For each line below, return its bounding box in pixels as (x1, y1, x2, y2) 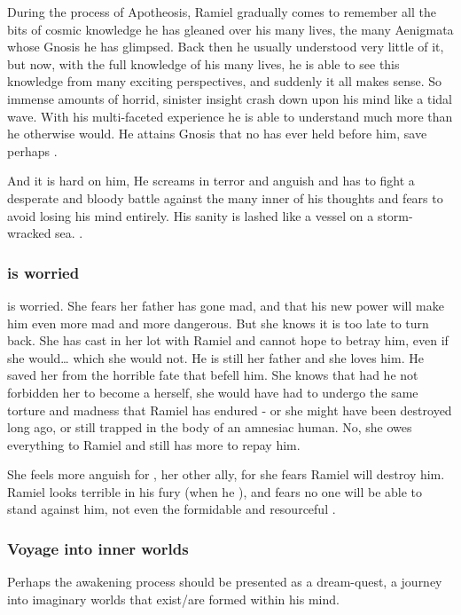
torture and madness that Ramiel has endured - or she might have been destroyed (7, 400, 452, 419)
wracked (7, 224, 51, 242)
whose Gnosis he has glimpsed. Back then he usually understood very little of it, (7, 37, 444, 56)
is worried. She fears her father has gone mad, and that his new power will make (7, 296, 444, 314)
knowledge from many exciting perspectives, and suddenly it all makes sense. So (7, 72, 442, 91)
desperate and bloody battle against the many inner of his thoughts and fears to (7, 188, 443, 207)
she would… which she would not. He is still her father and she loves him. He (7, 348, 424, 367)
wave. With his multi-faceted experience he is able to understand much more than (7, 106, 453, 125)
